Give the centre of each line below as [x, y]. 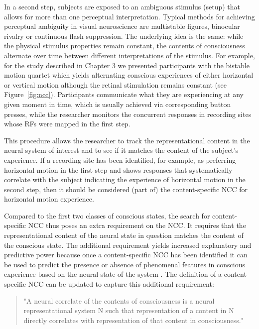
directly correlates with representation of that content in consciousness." [133, 320]
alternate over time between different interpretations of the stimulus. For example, [129, 55]
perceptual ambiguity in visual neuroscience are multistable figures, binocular [122, 26]
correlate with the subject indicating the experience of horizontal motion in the [125, 179]
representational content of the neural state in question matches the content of [124, 235]
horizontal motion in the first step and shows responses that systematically [118, 169]
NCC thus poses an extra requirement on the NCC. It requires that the [137, 225]
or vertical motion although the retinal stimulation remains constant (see [115, 84]
